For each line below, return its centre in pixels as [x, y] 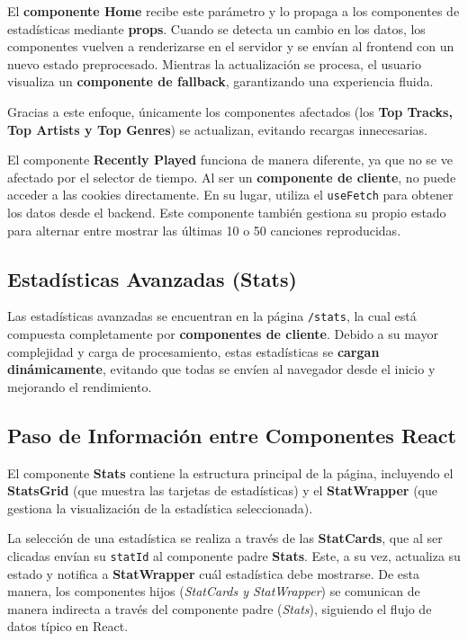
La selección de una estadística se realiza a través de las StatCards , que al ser [225, 538]
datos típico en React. [68, 626]
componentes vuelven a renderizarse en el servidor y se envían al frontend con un [231, 46]
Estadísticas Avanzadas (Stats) [152, 278]
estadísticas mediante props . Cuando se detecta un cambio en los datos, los [216, 28]
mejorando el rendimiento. [80, 386]
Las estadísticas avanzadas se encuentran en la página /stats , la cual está [212, 316]
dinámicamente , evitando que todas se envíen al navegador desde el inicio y [221, 369]
